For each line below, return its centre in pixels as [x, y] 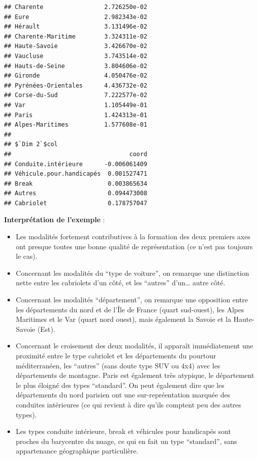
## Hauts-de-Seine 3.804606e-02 [76, 66]
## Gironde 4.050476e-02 [76, 76]
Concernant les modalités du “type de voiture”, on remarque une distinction [132, 273]
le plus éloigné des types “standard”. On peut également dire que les [120, 385]
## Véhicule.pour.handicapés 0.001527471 [76, 174]
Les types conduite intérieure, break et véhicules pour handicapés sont [123, 431]
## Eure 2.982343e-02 [76, 17]
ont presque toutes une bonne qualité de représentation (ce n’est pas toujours [134, 246]
